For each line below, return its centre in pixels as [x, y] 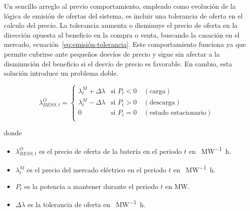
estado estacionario [178, 113]
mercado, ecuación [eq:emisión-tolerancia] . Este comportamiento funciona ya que [125, 44]
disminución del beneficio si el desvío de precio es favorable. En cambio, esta [118, 63]
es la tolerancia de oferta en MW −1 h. [87, 203]
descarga [162, 103]
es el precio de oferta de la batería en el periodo [111, 151]
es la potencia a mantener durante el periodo [91, 186]
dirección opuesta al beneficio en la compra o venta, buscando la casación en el [122, 34]
